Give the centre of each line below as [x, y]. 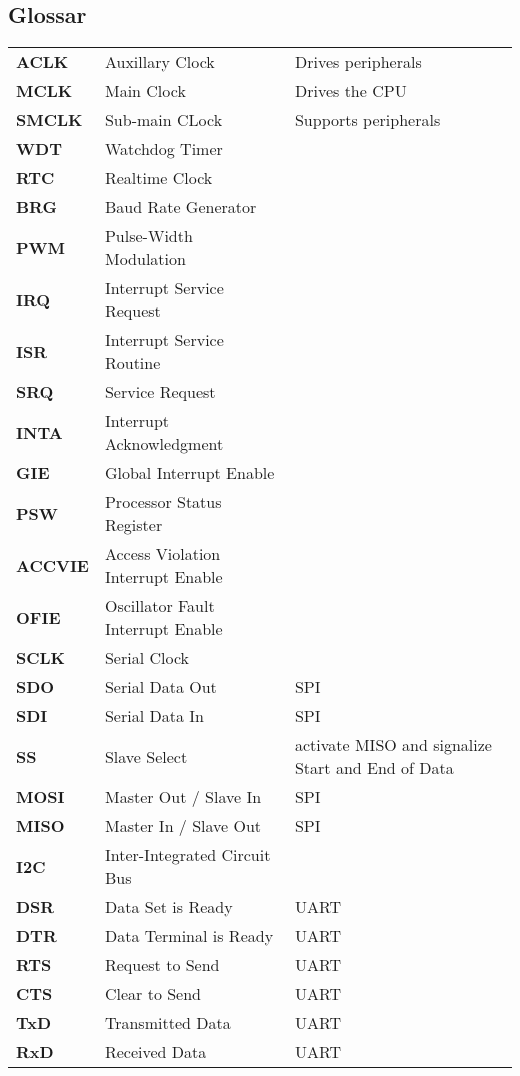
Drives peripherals [358, 62]
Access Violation [162, 554]
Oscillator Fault [159, 606]
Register [133, 525]
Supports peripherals [367, 120]
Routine [132, 363]
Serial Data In [154, 716]
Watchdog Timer [163, 149]
